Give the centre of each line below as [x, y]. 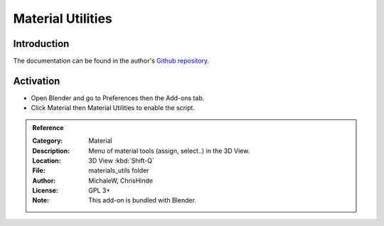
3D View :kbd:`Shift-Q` [121, 161]
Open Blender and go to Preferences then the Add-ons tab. [118, 98]
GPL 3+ [100, 190]
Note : [41, 200]
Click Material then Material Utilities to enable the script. [113, 108]
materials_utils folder [119, 171]
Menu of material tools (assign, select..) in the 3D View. [169, 151]
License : [45, 190]
